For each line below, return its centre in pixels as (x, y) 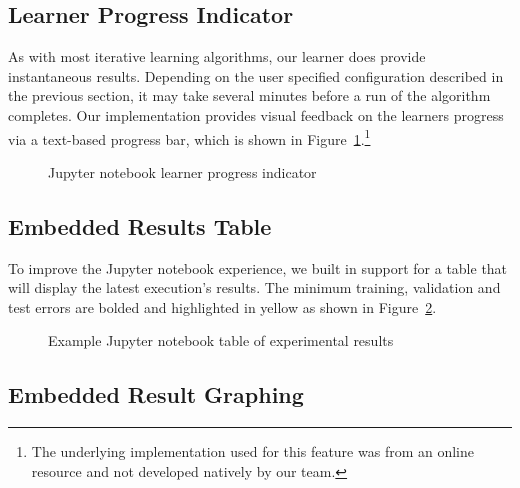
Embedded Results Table (140, 225)
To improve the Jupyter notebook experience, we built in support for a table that (258, 267)
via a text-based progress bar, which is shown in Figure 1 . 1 (189, 137)
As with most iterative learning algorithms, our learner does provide (217, 56)
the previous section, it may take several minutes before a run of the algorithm (249, 95)
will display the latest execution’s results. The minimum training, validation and (254, 287)
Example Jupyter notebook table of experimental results (221, 340)
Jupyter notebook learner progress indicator (182, 171)
